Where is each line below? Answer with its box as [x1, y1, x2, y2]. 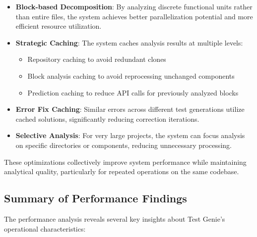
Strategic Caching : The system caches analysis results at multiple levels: [15, 37, 243, 47]
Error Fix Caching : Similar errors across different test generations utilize [15, 104, 245, 114]
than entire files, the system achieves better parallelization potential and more [15, 11, 253, 21]
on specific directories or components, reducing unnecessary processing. [15, 140, 232, 150]
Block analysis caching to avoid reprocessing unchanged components [27, 70, 235, 81]
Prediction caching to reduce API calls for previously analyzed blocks [27, 87, 239, 97]
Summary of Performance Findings [4, 190, 187, 206]
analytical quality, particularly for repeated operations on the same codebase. [4, 166, 239, 177]
